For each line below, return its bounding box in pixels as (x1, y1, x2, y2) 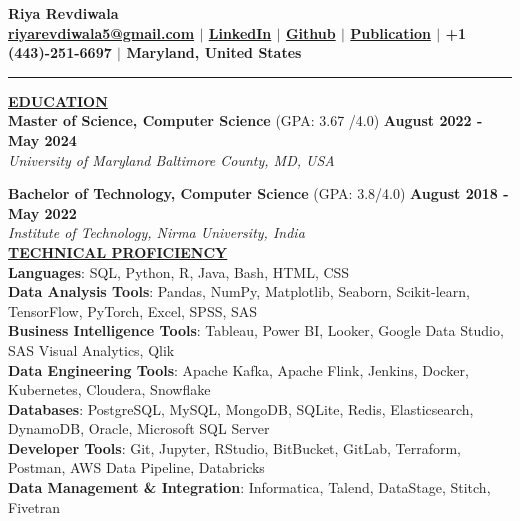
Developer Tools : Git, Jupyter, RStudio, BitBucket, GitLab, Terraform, (8, 437, 461, 458)
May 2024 (8, 129, 77, 150)
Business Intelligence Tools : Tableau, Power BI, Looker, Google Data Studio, (8, 320, 504, 341)
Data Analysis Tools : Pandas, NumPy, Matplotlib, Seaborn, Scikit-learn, (8, 281, 470, 302)
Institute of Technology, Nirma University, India (8, 222, 305, 243)
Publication (350, 22, 431, 43)
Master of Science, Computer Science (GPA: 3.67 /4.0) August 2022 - (8, 110, 483, 131)
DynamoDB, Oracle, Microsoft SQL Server (8, 418, 270, 439)
